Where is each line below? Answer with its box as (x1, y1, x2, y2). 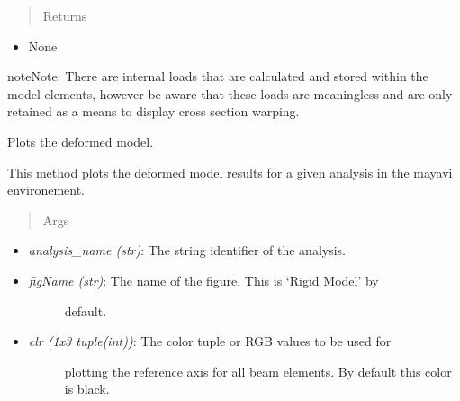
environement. (7, 180, 85, 199)
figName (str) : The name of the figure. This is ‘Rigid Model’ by (28, 270, 379, 289)
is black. (64, 379, 110, 398)
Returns (42, 6, 87, 24)
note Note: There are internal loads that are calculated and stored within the (7, 67, 428, 86)
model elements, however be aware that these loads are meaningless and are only (7, 84, 453, 103)
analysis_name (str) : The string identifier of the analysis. (28, 241, 347, 260)
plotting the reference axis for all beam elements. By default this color (64, 361, 452, 380)
